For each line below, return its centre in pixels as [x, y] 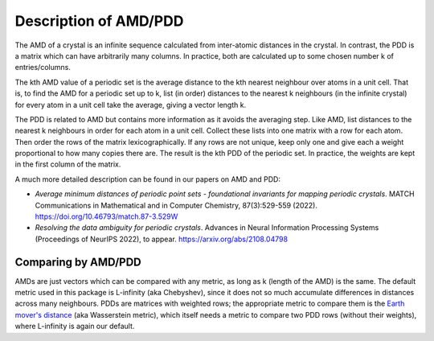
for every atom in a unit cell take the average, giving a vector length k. [131, 105]
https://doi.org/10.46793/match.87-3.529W [106, 216]
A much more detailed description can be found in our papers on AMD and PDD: [148, 179]
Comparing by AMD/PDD [78, 262]
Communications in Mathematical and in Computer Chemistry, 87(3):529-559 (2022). [176, 205]
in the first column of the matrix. [68, 164]
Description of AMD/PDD [99, 21]
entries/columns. [43, 68]
